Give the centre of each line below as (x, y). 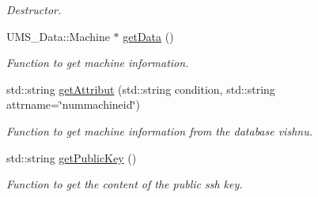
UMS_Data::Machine (58, 36)
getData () (148, 36)
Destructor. (34, 9)
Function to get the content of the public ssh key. (125, 184)
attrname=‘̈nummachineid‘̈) (73, 104)
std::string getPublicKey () (72, 157)
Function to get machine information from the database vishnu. (159, 130)
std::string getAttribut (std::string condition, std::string (141, 89)
